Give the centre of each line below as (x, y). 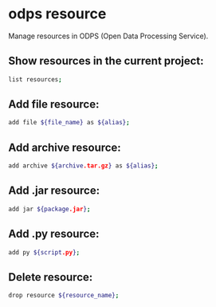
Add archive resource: (65, 147)
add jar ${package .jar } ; (49, 209)
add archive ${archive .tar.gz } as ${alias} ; (83, 166)
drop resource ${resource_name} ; (64, 296)
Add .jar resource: (54, 191)
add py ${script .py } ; (44, 252)
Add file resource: (54, 104)
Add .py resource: (54, 234)
